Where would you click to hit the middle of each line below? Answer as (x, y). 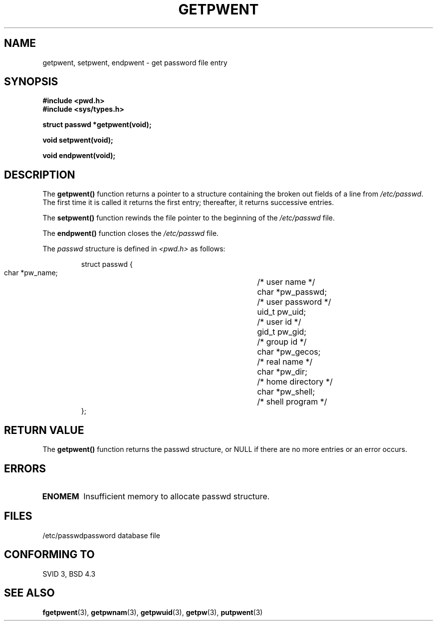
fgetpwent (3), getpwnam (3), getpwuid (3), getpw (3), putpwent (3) (153, 612)
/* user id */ (279, 322)
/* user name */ (286, 282)
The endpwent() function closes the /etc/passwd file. (131, 233)
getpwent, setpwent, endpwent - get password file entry (135, 62)
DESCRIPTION (40, 175)
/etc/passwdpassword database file (101, 535)
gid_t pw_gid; (282, 332)
